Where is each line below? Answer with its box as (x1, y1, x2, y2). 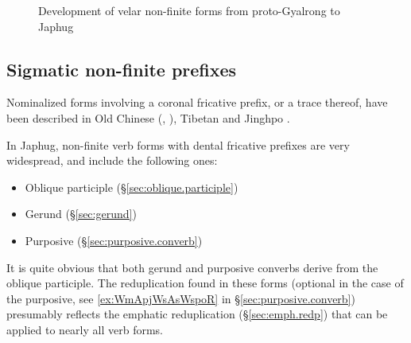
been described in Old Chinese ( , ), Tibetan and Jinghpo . (6, 109, 290, 126)
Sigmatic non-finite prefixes (6, 57, 237, 81)
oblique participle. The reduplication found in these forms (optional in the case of (6, 275, 404, 291)
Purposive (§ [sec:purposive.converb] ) (25, 232, 203, 248)
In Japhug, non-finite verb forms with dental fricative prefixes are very (6, 136, 350, 153)
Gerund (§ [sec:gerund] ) (25, 205, 137, 222)
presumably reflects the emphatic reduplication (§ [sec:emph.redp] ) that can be (6, 306, 388, 322)
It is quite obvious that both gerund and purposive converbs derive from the (6, 259, 378, 275)
